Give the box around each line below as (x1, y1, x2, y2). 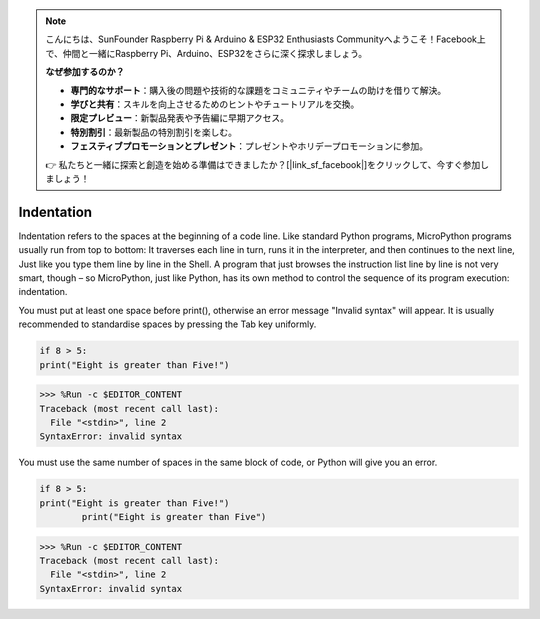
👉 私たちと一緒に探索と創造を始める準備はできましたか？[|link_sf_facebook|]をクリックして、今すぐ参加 (45, 158, 481, 170)
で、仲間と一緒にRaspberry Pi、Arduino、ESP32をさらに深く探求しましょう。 (45, 47, 368, 59)
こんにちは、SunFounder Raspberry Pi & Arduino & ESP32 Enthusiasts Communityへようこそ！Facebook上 (45, 33, 487, 45)
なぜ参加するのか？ (45, 66, 125, 78)
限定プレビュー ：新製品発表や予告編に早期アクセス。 (70, 112, 290, 124)
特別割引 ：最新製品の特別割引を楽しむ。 (70, 126, 237, 138)
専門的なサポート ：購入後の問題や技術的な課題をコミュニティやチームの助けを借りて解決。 (70, 84, 447, 96)
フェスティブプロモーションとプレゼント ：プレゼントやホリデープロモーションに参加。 (70, 140, 429, 152)
